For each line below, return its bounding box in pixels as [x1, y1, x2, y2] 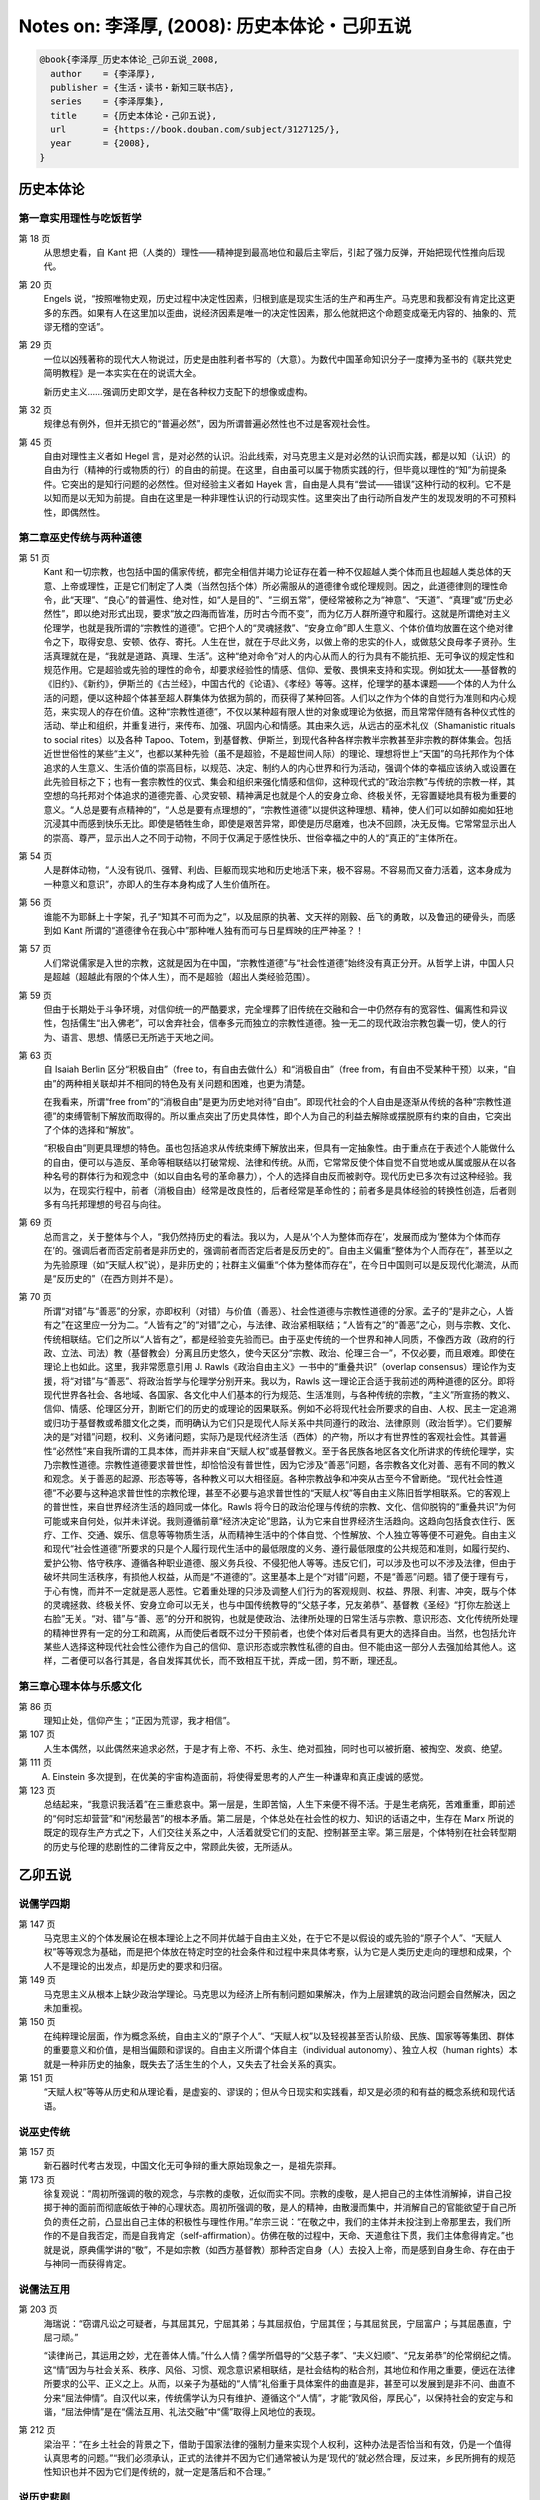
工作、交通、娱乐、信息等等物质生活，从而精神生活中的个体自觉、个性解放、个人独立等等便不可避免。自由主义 [60, 1528, 517, 1540]
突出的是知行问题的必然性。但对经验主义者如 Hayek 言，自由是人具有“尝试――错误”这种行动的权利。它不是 [69, 478, 512, 490]
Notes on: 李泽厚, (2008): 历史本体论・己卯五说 [18, 15, 412, 37]
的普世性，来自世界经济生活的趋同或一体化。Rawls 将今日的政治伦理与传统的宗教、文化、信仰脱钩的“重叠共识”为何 [43, 1501, 517, 1513]
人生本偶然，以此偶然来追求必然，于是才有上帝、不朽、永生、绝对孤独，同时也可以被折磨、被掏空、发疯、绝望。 [43, 1742, 508, 1754]
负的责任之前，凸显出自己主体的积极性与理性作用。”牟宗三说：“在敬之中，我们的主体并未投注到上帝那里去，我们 [43, 2215, 503, 2227]
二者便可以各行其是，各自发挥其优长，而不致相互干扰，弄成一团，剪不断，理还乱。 [60, 1655, 403, 1667]
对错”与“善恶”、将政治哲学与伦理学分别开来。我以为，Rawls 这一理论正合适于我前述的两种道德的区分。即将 [73, 1375, 515, 1387]
